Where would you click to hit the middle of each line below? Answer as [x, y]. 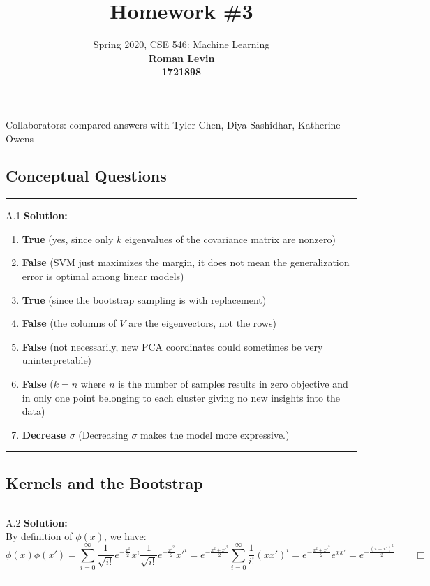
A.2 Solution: [37, 522]
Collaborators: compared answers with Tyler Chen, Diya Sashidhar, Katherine [173, 124]
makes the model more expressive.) [215, 434]
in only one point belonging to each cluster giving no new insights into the [181, 397]
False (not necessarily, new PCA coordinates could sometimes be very [172, 346]
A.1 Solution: [37, 215]
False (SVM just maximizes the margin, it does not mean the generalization [186, 262]
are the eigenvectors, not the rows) [202, 323]
